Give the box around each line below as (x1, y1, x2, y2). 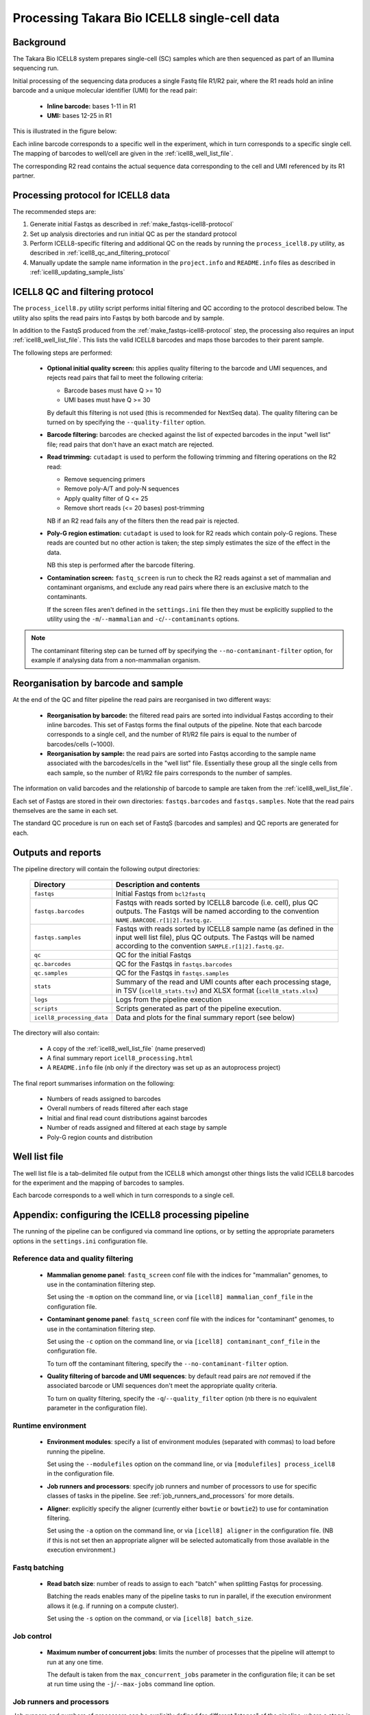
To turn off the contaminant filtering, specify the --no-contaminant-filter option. (47, 1359, 288, 1368)
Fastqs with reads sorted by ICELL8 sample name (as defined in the (115, 924, 334, 934)
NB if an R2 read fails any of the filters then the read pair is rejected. (47, 517, 239, 525)
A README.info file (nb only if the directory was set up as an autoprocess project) (47, 1063, 281, 1072)
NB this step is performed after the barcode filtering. (47, 561, 195, 569)
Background (12, 36, 66, 48)
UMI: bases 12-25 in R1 (47, 112, 112, 120)
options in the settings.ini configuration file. (12, 1237, 148, 1245)
